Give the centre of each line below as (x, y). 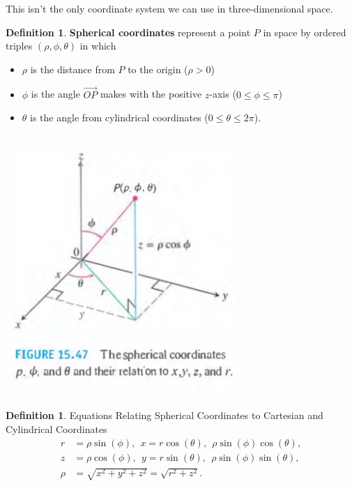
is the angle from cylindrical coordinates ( (119, 117)
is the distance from (72, 69)
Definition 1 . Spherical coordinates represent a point (128, 32)
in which (98, 46)
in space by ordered (305, 32)
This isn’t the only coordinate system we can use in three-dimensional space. (169, 8)
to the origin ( (158, 69)
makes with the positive (151, 94)
